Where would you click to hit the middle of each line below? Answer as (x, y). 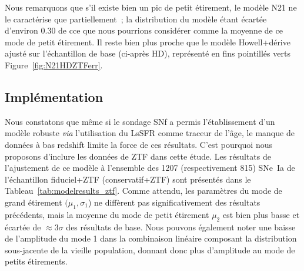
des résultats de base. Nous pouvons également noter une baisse (181, 227)
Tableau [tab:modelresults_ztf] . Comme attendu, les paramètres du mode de (143, 191)
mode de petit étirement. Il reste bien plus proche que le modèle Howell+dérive (148, 42)
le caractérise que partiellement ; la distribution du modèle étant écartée (136, 19)
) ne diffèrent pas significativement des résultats (174, 202)
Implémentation (54, 96)
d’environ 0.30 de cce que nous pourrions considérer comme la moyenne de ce (144, 30)
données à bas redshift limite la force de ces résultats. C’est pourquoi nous (138, 144)
